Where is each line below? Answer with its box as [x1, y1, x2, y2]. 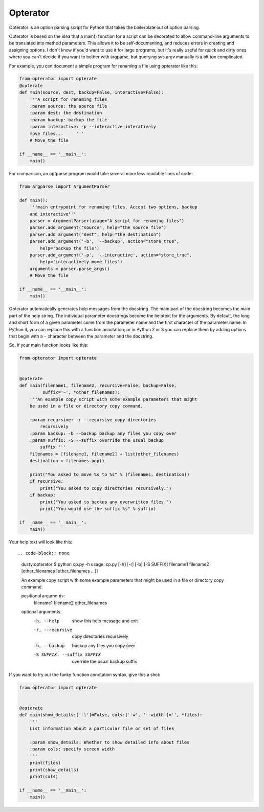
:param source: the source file [29, 103, 108, 109]
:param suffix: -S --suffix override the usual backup [29, 438, 164, 443]
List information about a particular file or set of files [29, 726, 175, 731]
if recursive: [29, 478, 64, 484]
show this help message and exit [72, 618, 138, 624]
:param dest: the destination [29, 110, 102, 116]
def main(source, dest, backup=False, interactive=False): [19, 90, 164, 95]
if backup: [29, 492, 56, 498]
